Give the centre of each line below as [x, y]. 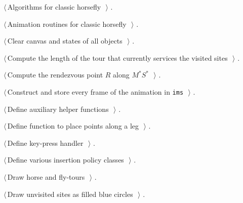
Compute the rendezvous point [55, 75]
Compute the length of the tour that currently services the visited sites [117, 57]
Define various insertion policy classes [66, 160]
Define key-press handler [45, 143]
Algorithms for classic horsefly [54, 7]
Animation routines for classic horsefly [67, 24]
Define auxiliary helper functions [58, 109]
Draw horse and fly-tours [46, 177]
